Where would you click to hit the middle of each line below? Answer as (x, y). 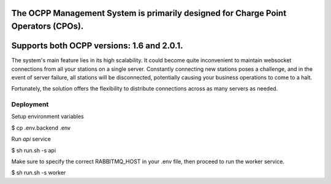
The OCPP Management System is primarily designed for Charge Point (149, 13)
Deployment (30, 105)
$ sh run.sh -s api (34, 150)
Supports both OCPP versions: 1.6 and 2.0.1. (97, 46)
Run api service (31, 139)
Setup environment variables (48, 117)
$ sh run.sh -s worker (39, 173)
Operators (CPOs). (48, 27)
